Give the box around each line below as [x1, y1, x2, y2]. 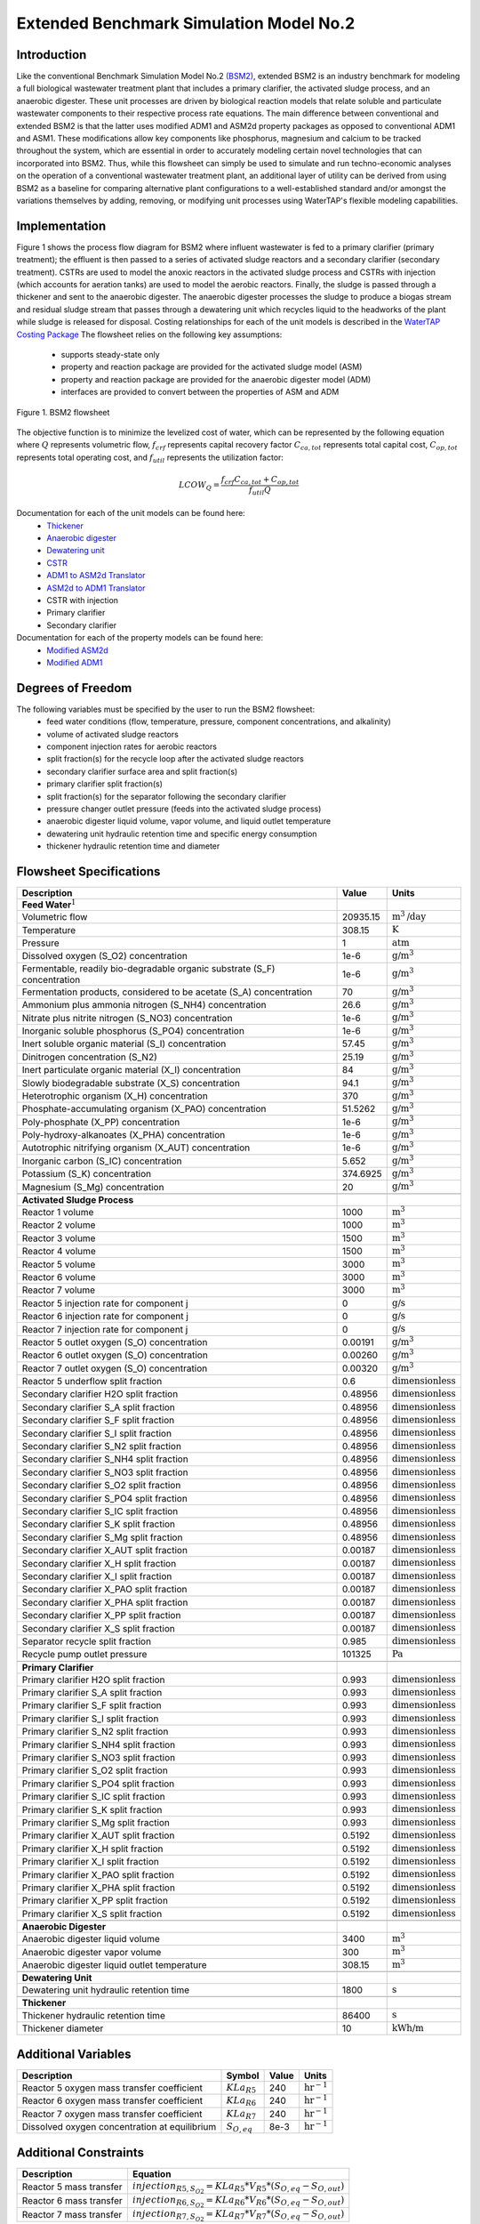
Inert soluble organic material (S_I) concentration [21, 1037, 227, 1050]
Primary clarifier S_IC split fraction [21, 1791, 166, 1803]
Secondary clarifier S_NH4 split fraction [21, 1453, 188, 1465]
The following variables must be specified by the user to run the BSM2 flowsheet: [16, 704, 316, 714]
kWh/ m [391, 2022, 424, 2034]
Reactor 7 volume [21, 1284, 96, 1296]
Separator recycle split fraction [21, 1635, 151, 1648]
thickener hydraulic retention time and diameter [46, 841, 220, 851]
